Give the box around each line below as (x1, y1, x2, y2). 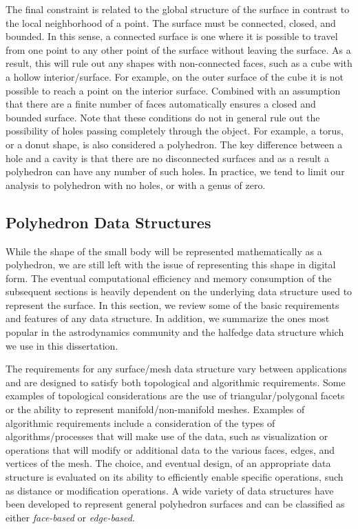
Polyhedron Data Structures (6, 211, 211, 232)
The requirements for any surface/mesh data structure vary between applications (6, 361, 347, 376)
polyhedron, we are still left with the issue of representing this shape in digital (6, 257, 336, 272)
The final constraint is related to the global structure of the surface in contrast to (6, 2, 350, 16)
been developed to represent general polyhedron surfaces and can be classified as (6, 497, 345, 511)
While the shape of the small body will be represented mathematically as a (6, 243, 322, 258)
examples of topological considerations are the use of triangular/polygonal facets (6, 388, 345, 403)
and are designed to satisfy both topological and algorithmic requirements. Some (6, 375, 346, 389)
